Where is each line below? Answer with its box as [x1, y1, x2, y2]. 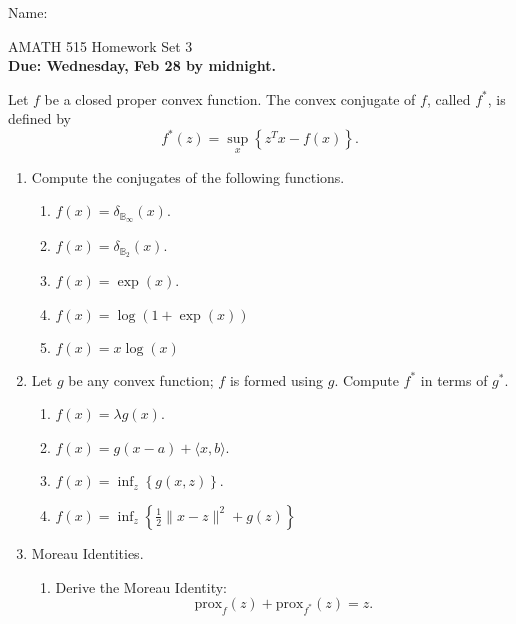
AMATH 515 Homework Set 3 [8, 35, 193, 56]
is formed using [229, 369, 324, 390]
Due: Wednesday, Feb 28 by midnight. [8, 55, 276, 76]
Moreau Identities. [31, 542, 144, 563]
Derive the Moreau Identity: [55, 576, 227, 597]
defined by [8, 108, 72, 129]
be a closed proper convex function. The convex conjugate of [44, 88, 416, 109]
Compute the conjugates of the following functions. [31, 166, 345, 187]
